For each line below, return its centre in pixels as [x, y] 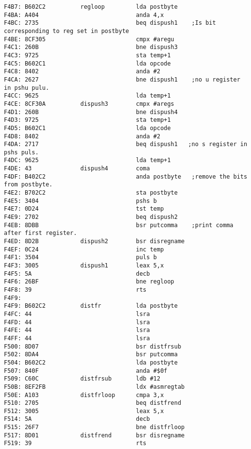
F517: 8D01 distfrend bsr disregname [94, 435]
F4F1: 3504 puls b [80, 258]
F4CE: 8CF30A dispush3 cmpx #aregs [89, 104]
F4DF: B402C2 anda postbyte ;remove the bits [126, 176]
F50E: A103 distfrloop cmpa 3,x [84, 395]
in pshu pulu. [27, 88]
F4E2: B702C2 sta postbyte [91, 193]
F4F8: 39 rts [75, 290]
